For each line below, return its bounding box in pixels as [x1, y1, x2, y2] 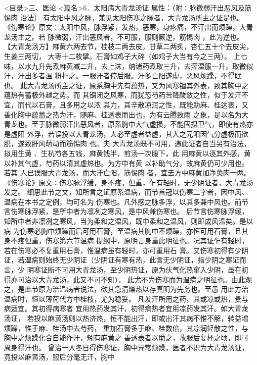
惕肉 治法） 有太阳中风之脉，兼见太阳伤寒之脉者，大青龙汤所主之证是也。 [4, 12, 244, 22]
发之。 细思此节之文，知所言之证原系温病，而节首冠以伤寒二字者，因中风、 [4, 187, 249, 197]
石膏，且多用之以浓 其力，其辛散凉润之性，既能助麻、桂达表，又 [38, 99, 249, 109]
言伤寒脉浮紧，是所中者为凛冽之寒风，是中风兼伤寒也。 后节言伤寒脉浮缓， [4, 206, 249, 216]
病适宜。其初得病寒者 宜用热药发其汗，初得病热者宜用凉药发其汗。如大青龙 [4, 303, 249, 313]
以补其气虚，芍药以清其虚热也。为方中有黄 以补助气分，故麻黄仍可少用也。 [4, 157, 249, 168]
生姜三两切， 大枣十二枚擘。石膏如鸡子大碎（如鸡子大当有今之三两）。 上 [4, 51, 241, 61]
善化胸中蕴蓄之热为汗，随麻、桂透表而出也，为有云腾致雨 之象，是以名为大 [4, 109, 249, 119]
